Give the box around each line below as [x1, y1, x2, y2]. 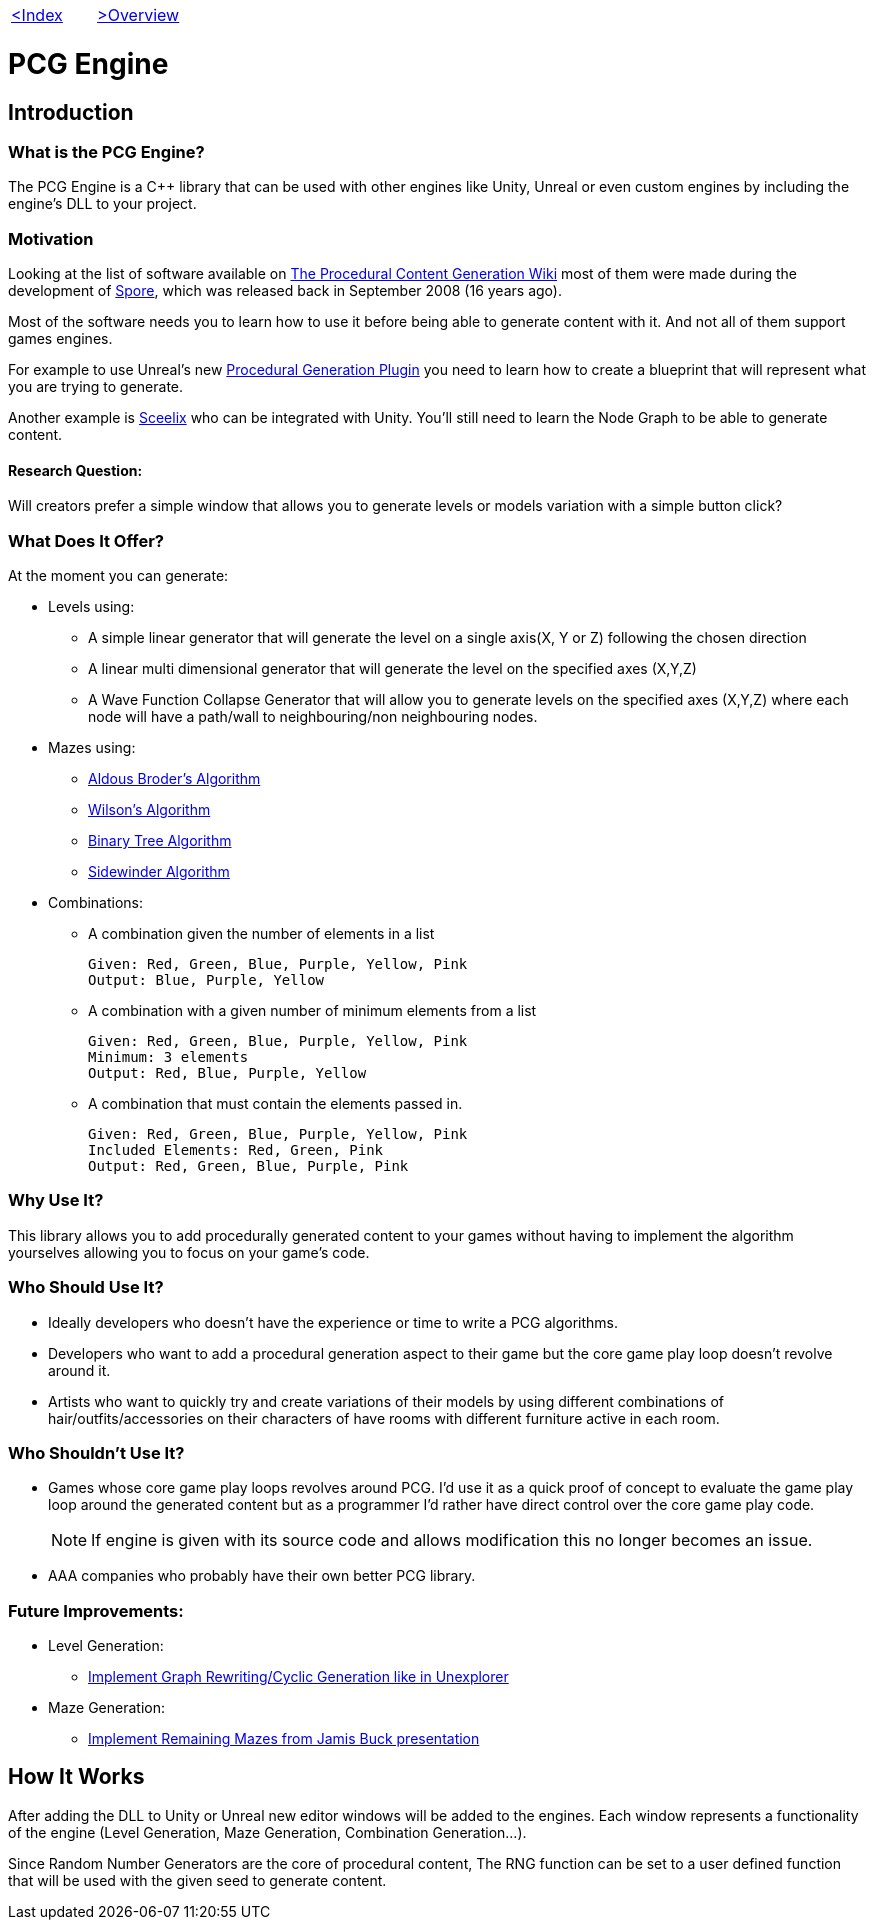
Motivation [8, 228, 94, 249]
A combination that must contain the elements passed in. [88, 1095, 463, 1113]
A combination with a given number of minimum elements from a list [88, 1002, 537, 1020]
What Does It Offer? [8, 530, 165, 551]
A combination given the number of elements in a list [88, 925, 435, 943]
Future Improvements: [8, 1600, 184, 1621]
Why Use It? [8, 1190, 104, 1211]
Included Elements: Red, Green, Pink [88, 1142, 384, 1159]
